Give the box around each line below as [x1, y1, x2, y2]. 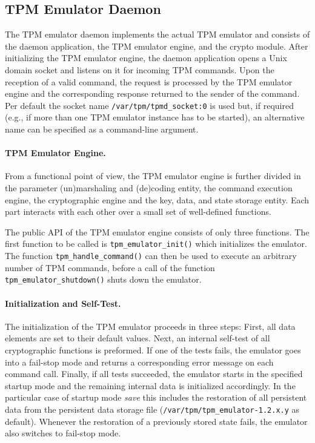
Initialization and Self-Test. [5, 297, 121, 309]
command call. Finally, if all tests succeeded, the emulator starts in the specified [5, 367, 303, 380]
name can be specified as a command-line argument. [5, 123, 199, 136]
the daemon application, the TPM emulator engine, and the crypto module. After [5, 39, 308, 52]
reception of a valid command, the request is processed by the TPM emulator [5, 75, 293, 88]
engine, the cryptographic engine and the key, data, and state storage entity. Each [5, 193, 310, 206]
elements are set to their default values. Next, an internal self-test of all [5, 332, 270, 344]
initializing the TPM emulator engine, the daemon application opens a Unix [5, 51, 287, 64]
